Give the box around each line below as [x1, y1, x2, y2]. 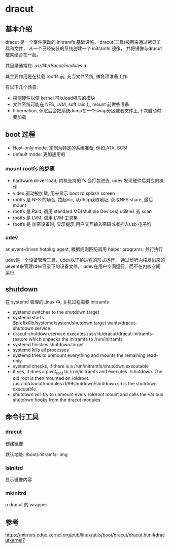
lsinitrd [5, 464, 23, 471]
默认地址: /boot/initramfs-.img [5, 451, 67, 458]
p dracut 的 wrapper [5, 502, 48, 508]
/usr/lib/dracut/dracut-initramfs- [87, 331, 154, 337]
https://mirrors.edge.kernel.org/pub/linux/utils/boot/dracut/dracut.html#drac [5, 532, 165, 538]
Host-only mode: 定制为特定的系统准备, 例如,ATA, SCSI [12, 144, 127, 150]
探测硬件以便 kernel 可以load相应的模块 [12, 95, 95, 101]
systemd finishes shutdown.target [12, 342, 84, 348]
